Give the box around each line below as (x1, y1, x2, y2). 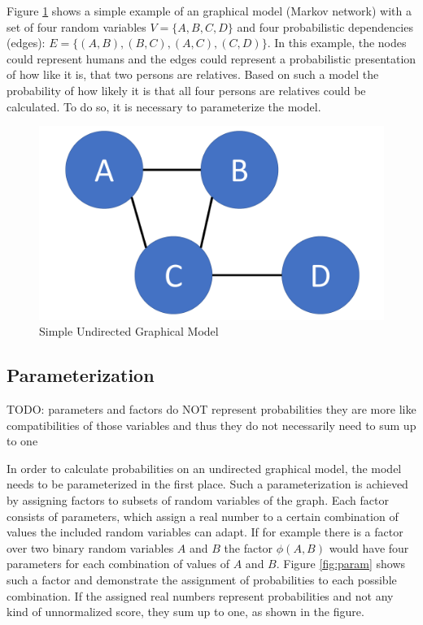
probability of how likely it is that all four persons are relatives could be (7, 81, 366, 98)
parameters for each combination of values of (7, 555, 230, 572)
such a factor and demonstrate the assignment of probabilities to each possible (7, 571, 397, 588)
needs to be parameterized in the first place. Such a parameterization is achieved (7, 475, 408, 493)
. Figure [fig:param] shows (276, 555, 406, 572)
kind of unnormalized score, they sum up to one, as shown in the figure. (7, 603, 364, 620)
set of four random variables (7, 18, 146, 35)
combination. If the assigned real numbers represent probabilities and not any (7, 587, 394, 604)
